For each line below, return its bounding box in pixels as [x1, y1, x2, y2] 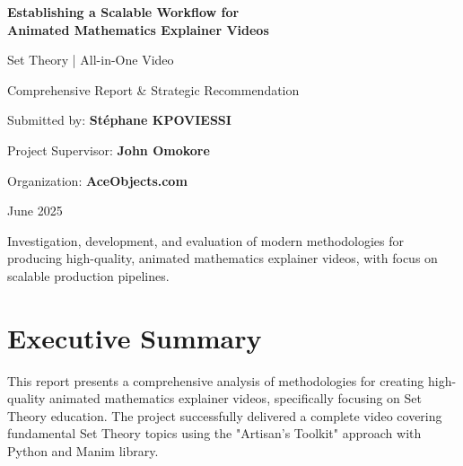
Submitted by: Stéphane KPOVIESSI [7, 110, 231, 129]
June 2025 [7, 201, 63, 220]
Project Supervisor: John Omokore [7, 140, 210, 159]
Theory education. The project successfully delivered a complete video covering [7, 406, 442, 425]
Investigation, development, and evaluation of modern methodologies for [7, 231, 405, 250]
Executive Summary [7, 319, 262, 356]
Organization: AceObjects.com [7, 171, 188, 189]
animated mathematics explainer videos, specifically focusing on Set [49, 389, 422, 408]
